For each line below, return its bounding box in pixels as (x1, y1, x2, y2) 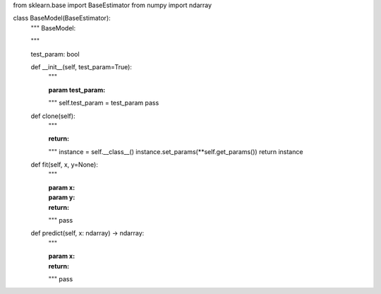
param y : (48, 193, 75, 201)
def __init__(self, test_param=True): (30, 62, 132, 71)
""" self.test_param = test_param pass (48, 99, 159, 107)
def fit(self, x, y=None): (30, 160, 98, 169)
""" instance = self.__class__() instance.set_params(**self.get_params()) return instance (48, 147, 303, 155)
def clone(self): (30, 112, 75, 120)
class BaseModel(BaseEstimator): (13, 14, 111, 23)
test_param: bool (30, 49, 80, 58)
